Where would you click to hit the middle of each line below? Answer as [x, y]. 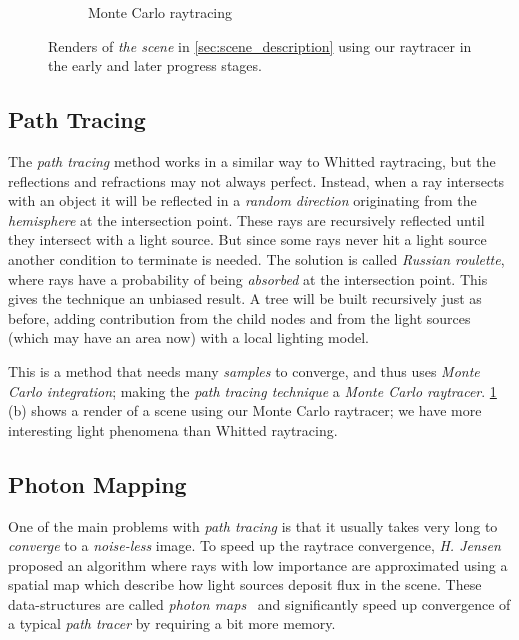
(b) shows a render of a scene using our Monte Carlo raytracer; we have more [245, 410]
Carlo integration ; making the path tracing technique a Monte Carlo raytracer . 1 [252, 390]
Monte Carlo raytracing [160, 12]
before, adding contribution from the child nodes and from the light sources [239, 317]
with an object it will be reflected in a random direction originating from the [242, 200]
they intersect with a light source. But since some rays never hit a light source [247, 239]
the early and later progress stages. [155, 65]
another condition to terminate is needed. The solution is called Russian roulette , [256, 258]
